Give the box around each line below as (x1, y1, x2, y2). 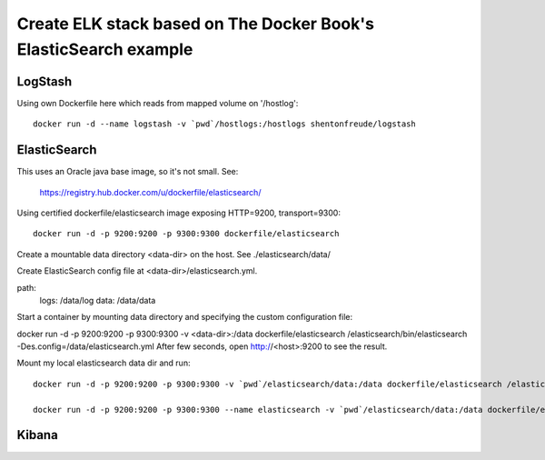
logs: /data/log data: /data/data (39, 295, 156, 305)
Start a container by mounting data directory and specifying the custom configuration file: (16, 312, 353, 323)
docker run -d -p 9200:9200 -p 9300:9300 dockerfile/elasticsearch (33, 228, 340, 239)
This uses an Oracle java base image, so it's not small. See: (16, 166, 239, 177)
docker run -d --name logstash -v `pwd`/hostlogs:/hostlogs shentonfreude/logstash (33, 119, 417, 129)
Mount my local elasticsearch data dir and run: (16, 357, 191, 368)
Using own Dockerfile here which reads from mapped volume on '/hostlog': (16, 97, 299, 108)
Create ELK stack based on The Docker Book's (16, 14, 374, 34)
